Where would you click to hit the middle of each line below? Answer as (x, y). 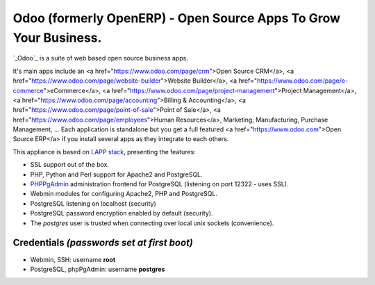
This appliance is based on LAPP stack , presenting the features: (104, 152)
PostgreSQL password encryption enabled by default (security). (122, 213)
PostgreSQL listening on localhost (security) (93, 203)
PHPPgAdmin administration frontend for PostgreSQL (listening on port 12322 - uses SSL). (159, 184)
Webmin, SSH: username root (73, 259)
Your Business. (57, 38)
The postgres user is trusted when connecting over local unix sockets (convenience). (152, 223)
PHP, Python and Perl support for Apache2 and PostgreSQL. (116, 174)
